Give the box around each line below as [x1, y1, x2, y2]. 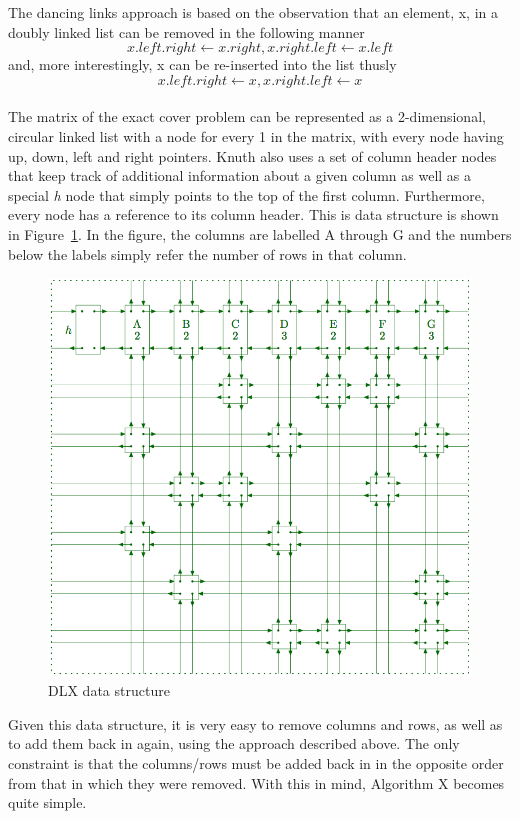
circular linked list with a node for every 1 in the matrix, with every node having [8, 125, 504, 146]
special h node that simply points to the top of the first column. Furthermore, [8, 184, 485, 205]
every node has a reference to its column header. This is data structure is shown [8, 204, 499, 225]
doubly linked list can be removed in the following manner [8, 21, 365, 42]
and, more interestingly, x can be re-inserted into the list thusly [8, 54, 397, 75]
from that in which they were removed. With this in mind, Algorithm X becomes [8, 772, 505, 793]
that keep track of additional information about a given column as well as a [8, 165, 472, 186]
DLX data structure [48, 680, 170, 701]
